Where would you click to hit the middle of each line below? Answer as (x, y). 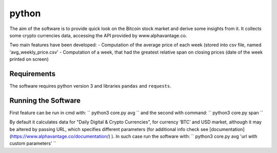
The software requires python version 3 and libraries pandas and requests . (91, 86)
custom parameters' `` (33, 143)
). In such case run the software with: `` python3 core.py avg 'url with (184, 136)
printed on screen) (29, 59)
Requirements (33, 74)
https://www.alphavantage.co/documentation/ (60, 136)
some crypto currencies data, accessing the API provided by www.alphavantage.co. (98, 35)
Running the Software (45, 100)
